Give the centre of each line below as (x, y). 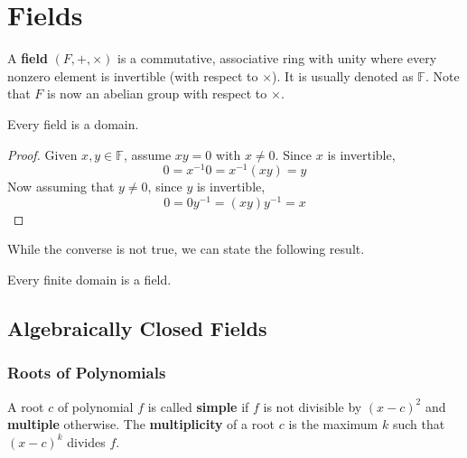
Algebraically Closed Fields (137, 328)
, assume (147, 154)
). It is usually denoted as (343, 75)
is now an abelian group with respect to (157, 93)
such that (419, 424)
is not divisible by (313, 406)
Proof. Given (42, 154)
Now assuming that (61, 187)
